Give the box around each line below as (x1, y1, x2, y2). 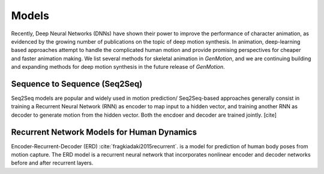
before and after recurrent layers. (11, 159, 94, 167)
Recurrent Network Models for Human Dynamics (11, 127, 197, 137)
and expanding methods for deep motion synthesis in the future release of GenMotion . (11, 63, 225, 71)
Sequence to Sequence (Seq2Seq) (11, 78, 143, 89)
